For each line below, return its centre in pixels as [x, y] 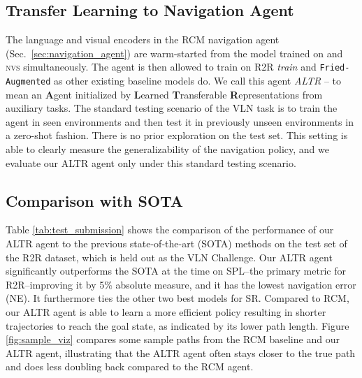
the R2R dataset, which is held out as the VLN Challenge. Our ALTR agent [169, 257]
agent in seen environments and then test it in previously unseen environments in [180, 121]
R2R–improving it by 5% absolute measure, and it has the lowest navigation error [181, 284]
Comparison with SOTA [95, 200]
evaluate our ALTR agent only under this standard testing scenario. [151, 162]
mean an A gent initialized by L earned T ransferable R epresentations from [164, 94]
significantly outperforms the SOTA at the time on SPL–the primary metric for [176, 271]
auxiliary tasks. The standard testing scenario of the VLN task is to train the [172, 108]
